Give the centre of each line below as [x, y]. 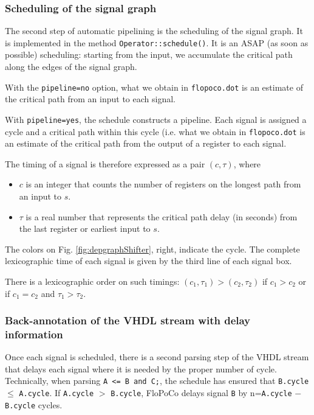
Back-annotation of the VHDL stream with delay [128, 320]
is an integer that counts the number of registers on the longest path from [163, 184]
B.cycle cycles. [34, 404]
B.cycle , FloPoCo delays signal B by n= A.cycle [201, 393]
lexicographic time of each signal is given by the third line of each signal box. [148, 261]
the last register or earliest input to [85, 228]
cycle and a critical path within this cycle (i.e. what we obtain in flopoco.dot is [155, 131]
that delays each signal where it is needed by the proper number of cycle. [141, 368]
